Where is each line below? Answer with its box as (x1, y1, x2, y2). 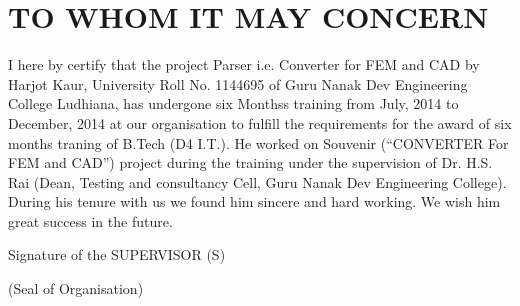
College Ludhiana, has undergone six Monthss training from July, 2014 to (8, 93, 459, 114)
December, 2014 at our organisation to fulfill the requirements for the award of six (8, 112, 512, 133)
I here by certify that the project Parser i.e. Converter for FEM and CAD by (8, 54, 480, 75)
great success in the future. (8, 210, 173, 231)
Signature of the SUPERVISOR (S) (8, 244, 226, 265)
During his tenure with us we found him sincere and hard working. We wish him (8, 191, 501, 212)
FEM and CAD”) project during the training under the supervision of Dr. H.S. (8, 152, 493, 173)
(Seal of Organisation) (8, 278, 144, 299)
